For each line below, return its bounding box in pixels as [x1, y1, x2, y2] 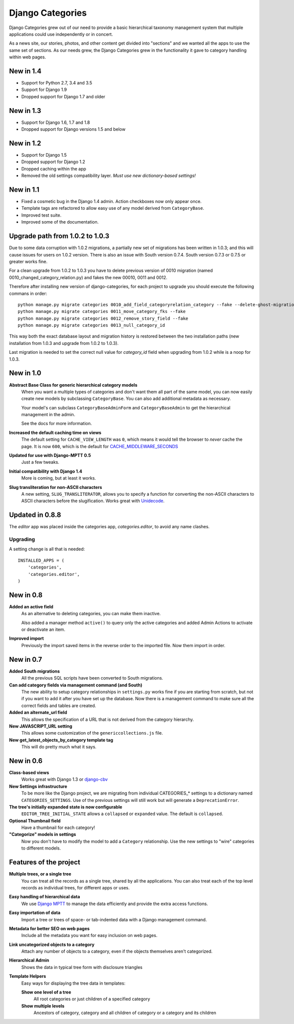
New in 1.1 [9, 185, 40, 194]
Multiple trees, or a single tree [9, 871, 72, 877]
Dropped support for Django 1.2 [21, 159, 85, 165]
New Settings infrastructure [9, 783, 68, 789]
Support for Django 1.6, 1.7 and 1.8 [21, 119, 90, 125]
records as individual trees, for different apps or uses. [21, 884, 130, 890]
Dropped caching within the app [21, 166, 87, 171]
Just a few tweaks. [21, 459, 60, 465]
